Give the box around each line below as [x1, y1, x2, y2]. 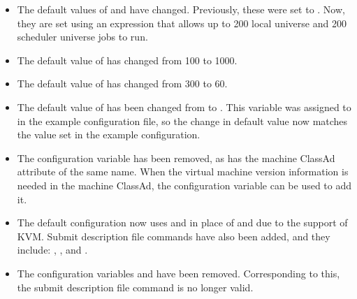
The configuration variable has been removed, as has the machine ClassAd [17, 150, 335, 165]
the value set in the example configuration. [17, 127, 201, 142]
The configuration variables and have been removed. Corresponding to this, [17, 265, 340, 280]
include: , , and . [17, 242, 88, 257]
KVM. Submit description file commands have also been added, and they [17, 228, 330, 243]
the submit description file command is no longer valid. [17, 279, 254, 294]
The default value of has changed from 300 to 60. [17, 76, 228, 91]
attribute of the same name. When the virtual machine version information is [17, 164, 349, 179]
